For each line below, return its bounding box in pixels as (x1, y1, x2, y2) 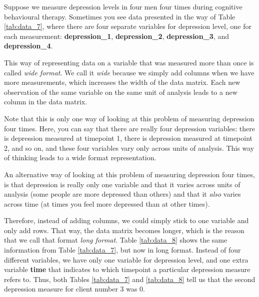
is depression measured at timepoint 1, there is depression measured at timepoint (4, 133, 252, 143)
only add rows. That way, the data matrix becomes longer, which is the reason (4, 225, 244, 235)
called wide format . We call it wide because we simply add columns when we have (4, 67, 254, 77)
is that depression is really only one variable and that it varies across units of (4, 179, 240, 189)
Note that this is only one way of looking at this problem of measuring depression (4, 113, 254, 123)
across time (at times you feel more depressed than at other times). (4, 198, 210, 209)
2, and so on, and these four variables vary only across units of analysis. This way (4, 142, 254, 153)
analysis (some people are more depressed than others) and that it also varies (4, 189, 241, 199)
